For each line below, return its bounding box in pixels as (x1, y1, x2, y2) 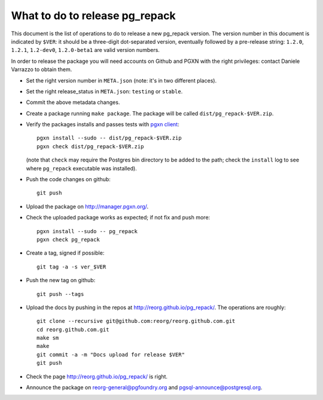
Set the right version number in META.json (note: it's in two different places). (26, 77, 217, 84)
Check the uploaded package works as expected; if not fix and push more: (26, 214, 211, 221)
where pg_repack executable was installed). (26, 164, 137, 172)
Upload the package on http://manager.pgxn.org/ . (26, 203, 149, 210)
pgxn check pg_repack (36, 236, 100, 243)
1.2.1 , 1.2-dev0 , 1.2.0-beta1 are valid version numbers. (11, 47, 160, 54)
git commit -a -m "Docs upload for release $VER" (36, 351, 185, 358)
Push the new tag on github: (26, 277, 96, 284)
